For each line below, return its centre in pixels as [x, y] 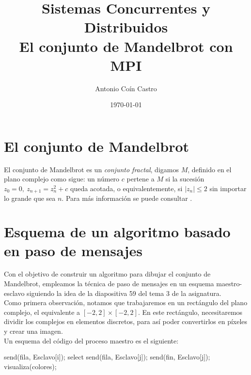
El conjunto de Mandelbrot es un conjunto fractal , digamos [91, 169]
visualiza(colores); [30, 366]
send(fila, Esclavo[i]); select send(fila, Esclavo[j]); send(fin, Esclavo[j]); [107, 357]
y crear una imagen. [33, 331]
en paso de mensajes [73, 251]
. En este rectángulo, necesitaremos [190, 312]
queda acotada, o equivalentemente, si [126, 188]
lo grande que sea [30, 198]
